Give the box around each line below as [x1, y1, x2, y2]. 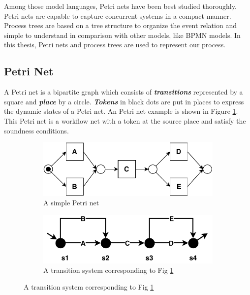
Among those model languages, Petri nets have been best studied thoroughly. [4, 1, 237, 11]
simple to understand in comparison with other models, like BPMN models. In [4, 30, 241, 40]
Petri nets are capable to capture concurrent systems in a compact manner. [4, 10, 231, 21]
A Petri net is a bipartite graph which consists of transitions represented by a [4, 87, 243, 97]
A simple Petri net [43, 197, 99, 208]
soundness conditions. [4, 125, 69, 135]
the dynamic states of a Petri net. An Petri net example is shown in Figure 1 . [4, 106, 238, 116]
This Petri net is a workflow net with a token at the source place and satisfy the [4, 115, 246, 126]
